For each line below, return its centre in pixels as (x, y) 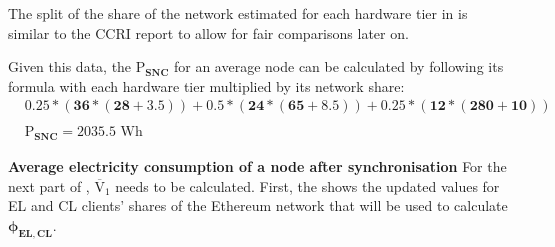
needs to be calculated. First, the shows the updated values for (307, 185)
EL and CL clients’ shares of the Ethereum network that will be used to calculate (258, 205)
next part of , (49, 185)
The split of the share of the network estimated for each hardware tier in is (238, 13)
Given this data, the (70, 66)
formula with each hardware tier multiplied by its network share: (206, 85)
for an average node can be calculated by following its (338, 66)
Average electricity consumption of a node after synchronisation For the (257, 165)
